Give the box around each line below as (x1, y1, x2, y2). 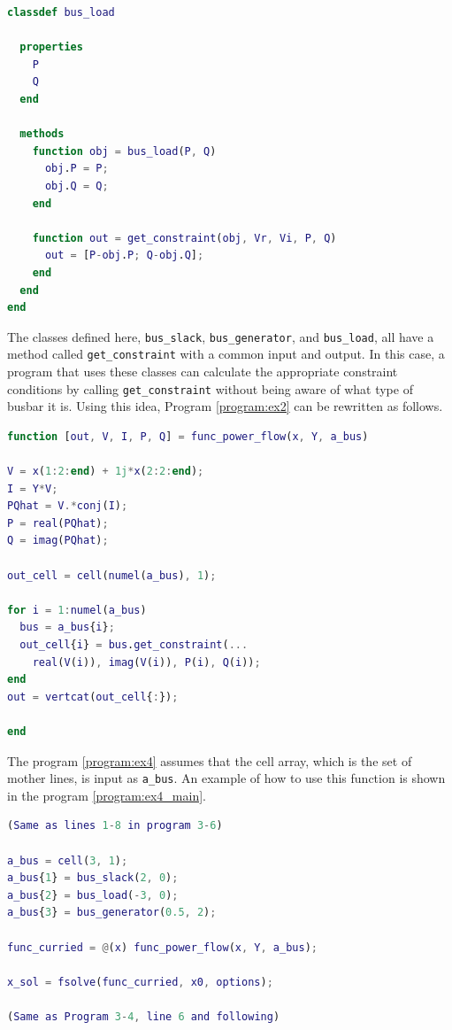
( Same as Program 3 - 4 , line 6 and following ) (7, 1010, 280, 1023)
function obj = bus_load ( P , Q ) (32, 144, 217, 158)
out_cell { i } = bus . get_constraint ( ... (19, 638, 249, 651)
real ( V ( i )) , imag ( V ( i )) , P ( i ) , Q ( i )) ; (32, 655, 261, 669)
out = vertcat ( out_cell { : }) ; (7, 690, 179, 703)
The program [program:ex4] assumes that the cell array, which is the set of (7, 751, 412, 770)
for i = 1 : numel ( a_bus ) (7, 603, 147, 616)
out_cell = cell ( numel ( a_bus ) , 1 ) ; (7, 569, 217, 582)
